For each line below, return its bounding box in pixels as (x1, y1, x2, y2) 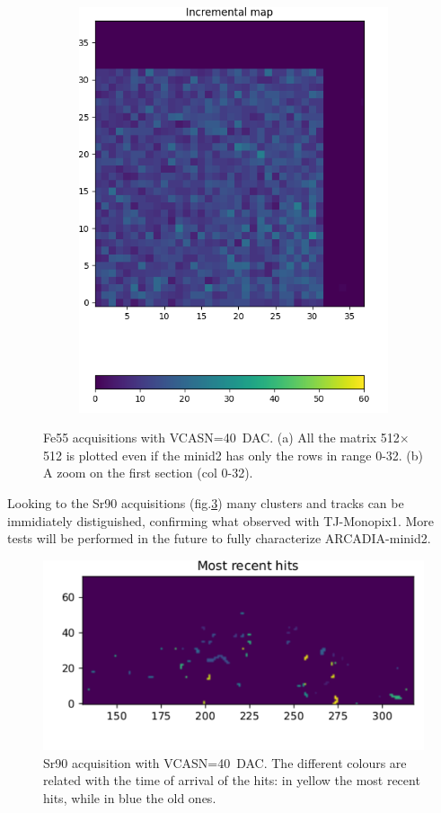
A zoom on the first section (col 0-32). (43, 463, 253, 482)
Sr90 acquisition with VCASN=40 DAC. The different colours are (43, 753, 407, 772)
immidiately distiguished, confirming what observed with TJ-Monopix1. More (7, 511, 435, 530)
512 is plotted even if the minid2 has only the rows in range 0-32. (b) (43, 445, 424, 464)
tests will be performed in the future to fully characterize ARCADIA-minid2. (7, 529, 431, 548)
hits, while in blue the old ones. (43, 789, 216, 808)
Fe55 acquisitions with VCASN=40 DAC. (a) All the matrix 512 (43, 428, 400, 447)
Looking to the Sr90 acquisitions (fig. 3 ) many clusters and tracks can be (7, 494, 404, 513)
